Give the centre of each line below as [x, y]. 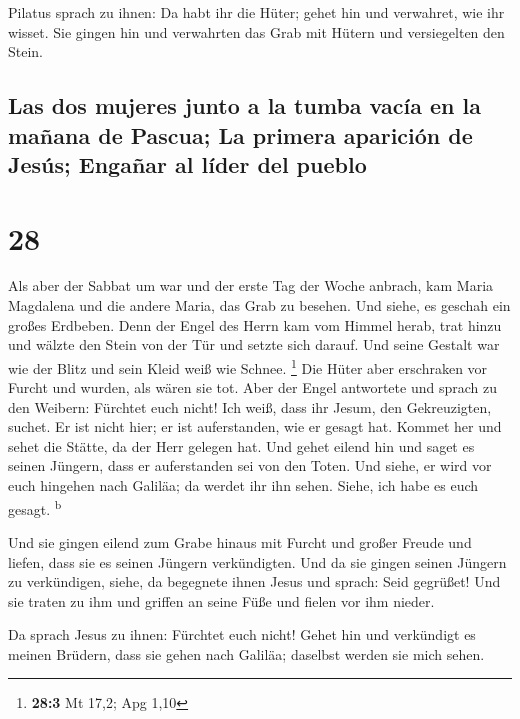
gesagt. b [35, 507]
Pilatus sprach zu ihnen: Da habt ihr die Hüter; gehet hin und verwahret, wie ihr [256, 12]
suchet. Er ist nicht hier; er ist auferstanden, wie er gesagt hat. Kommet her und [255, 426]
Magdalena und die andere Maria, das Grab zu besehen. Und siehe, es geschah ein [259, 305]
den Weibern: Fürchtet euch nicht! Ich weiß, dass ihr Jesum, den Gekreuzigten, [250, 406]
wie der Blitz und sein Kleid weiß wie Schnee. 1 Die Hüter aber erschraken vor [248, 366]
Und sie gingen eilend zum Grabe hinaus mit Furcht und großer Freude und [240, 541]
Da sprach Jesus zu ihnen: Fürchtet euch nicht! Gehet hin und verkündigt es [242, 634]
